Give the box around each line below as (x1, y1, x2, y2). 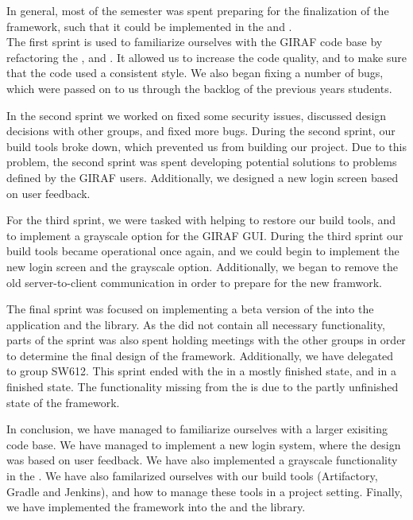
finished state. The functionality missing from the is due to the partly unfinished (6, 378, 399, 395)
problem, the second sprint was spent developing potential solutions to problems (6, 153, 397, 170)
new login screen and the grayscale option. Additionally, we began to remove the (6, 258, 398, 274)
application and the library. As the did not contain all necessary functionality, (6, 316, 385, 332)
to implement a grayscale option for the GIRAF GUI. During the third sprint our (6, 227, 403, 243)
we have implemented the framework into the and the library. (6, 499, 306, 515)
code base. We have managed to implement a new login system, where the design (6, 436, 401, 452)
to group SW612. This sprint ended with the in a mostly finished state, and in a (6, 363, 396, 379)
